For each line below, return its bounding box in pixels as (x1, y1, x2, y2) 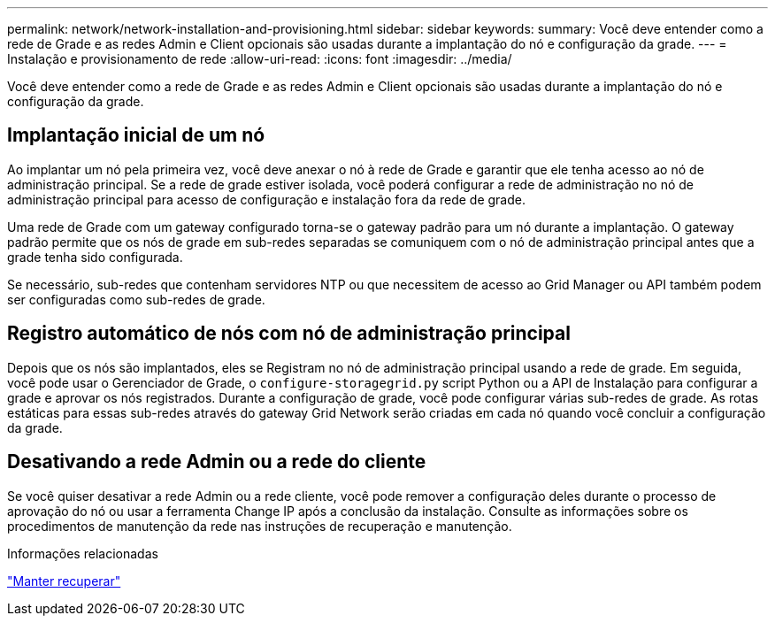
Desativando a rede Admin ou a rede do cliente (7, 450, 426, 473)
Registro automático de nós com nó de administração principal (7, 322, 571, 345)
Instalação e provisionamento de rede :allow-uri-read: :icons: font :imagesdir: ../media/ (7, 51, 512, 66)
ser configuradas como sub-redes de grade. (7, 291, 265, 307)
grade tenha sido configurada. (7, 249, 183, 265)
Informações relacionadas (7, 545, 158, 561)
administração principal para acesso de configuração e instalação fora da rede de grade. (7, 191, 526, 207)
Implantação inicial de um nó (7, 124, 265, 147)
